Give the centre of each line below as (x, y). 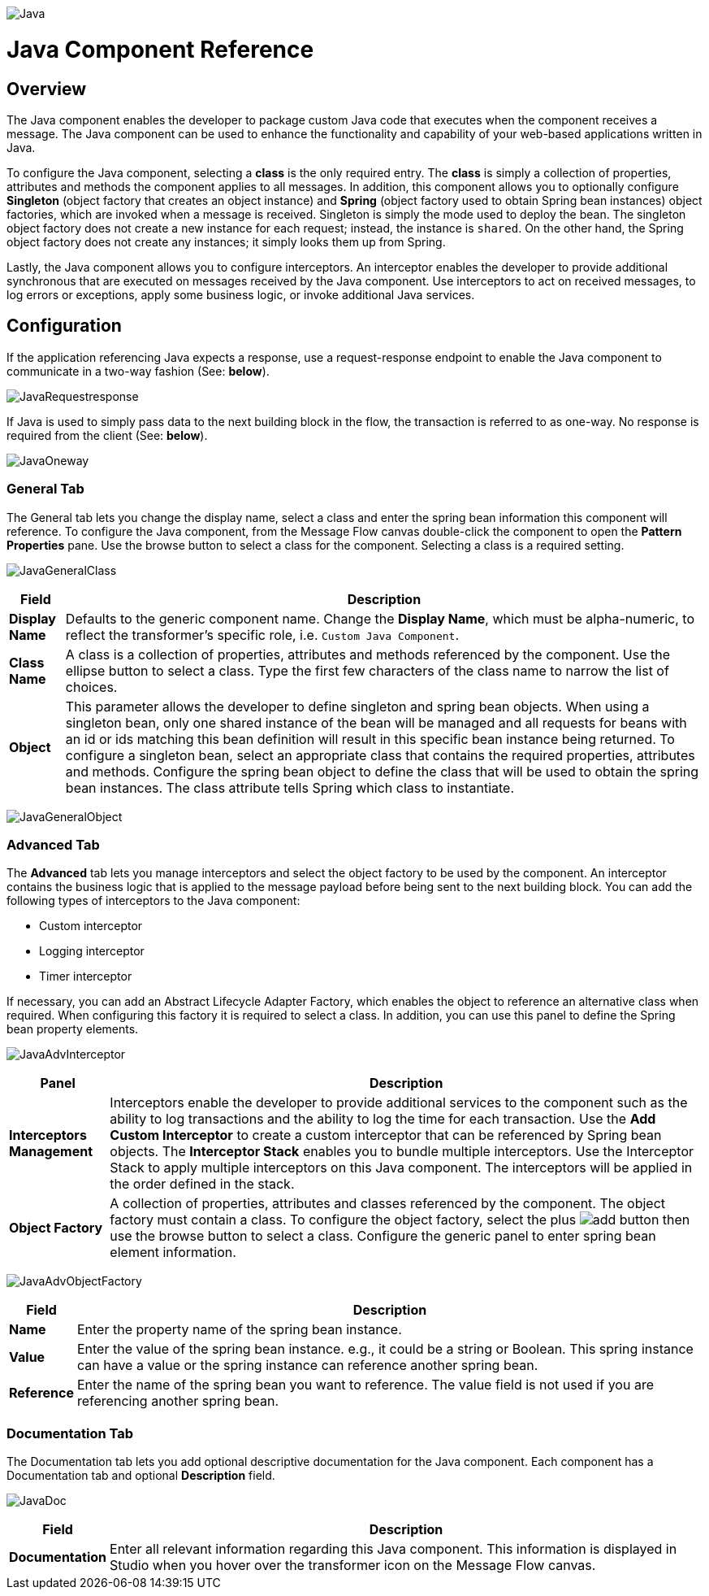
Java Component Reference (160, 49)
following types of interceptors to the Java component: (153, 901)
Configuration (64, 326)
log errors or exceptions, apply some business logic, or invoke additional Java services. (241, 294)
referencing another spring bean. (178, 1401)
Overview (47, 89)
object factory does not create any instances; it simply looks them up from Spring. (226, 241)
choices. (91, 687)
